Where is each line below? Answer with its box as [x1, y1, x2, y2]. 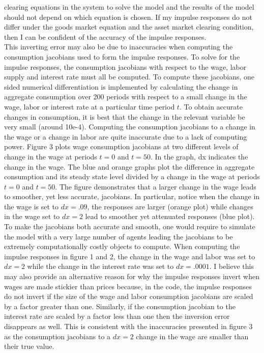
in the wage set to [4, 211, 60, 222]
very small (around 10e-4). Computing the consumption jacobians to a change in [4, 121, 255, 132]
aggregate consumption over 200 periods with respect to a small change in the [4, 91, 247, 102]
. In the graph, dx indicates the [150, 151, 248, 161]
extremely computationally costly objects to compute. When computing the [4, 241, 240, 252]
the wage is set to [4, 201, 59, 211]
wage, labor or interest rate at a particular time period [4, 101, 175, 112]
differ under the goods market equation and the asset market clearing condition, [4, 21, 254, 32]
